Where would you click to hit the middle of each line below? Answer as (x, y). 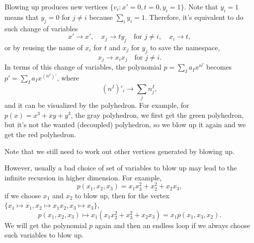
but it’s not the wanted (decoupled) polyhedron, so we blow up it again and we (125, 124)
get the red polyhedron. (40, 134)
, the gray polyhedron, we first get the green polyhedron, (157, 115)
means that (22, 17)
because (101, 17)
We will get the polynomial (46, 225)
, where (68, 78)
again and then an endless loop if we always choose (173, 225)
